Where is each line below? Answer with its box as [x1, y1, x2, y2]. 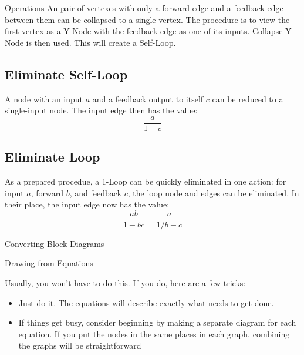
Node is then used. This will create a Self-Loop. [5, 36, 176, 48]
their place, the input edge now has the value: [5, 198, 170, 210]
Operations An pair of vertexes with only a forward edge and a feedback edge [5, 2, 283, 14]
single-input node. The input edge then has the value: [5, 104, 198, 116]
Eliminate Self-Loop [5, 65, 128, 83]
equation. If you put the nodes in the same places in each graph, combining [18, 327, 290, 340]
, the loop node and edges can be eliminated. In [127, 186, 299, 199]
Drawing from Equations [5, 257, 93, 269]
